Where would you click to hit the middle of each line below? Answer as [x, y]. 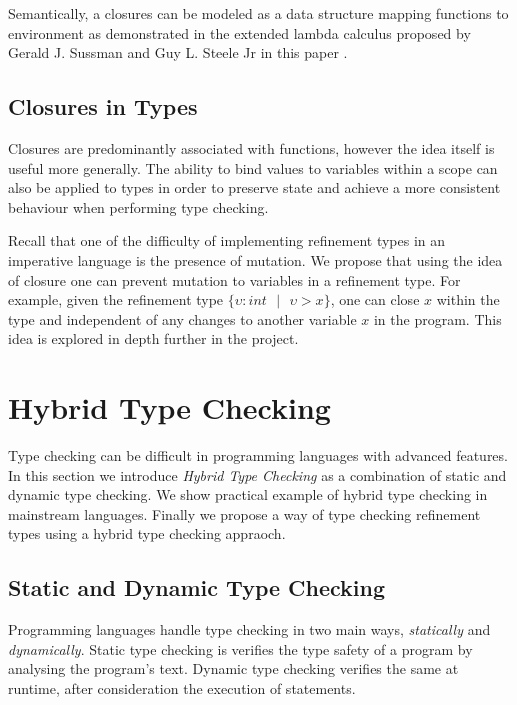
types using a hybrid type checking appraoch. [147, 533]
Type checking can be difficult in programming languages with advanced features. [258, 455]
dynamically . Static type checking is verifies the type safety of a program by [240, 648]
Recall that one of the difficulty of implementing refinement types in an [227, 240]
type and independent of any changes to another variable [182, 318]
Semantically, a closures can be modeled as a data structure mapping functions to [258, 13]
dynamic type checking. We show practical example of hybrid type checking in [248, 494]
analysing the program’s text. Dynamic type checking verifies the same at [233, 668]
